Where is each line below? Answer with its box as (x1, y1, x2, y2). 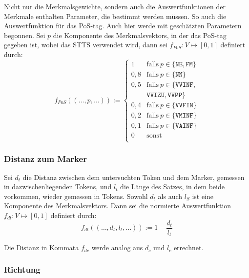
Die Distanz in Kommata (4, 242, 79, 253)
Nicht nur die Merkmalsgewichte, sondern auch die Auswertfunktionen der (4, 1, 226, 11)
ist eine (192, 191, 214, 201)
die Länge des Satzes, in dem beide (120, 181, 225, 192)
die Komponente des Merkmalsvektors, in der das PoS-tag (53, 30, 227, 40)
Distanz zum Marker (4, 153, 87, 165)
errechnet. (173, 242, 204, 253)
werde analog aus (91, 242, 143, 253)
